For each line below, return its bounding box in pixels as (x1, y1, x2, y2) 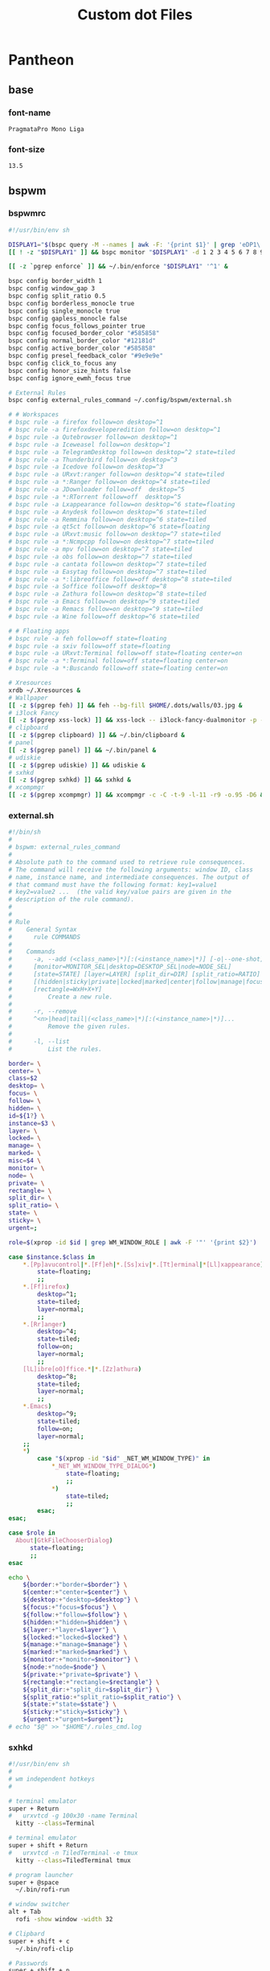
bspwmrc (8, 207, 47, 219)
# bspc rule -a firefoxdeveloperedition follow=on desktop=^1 (8, 426, 221, 434)
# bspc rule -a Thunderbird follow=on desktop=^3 (8, 456, 178, 464)
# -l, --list (8, 1037, 70, 1046)
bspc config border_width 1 (8, 277, 103, 285)
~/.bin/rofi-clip (15, 1944, 74, 1953)
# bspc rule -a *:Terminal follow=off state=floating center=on (8, 657, 228, 665)
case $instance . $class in (8, 1252, 95, 1261)
